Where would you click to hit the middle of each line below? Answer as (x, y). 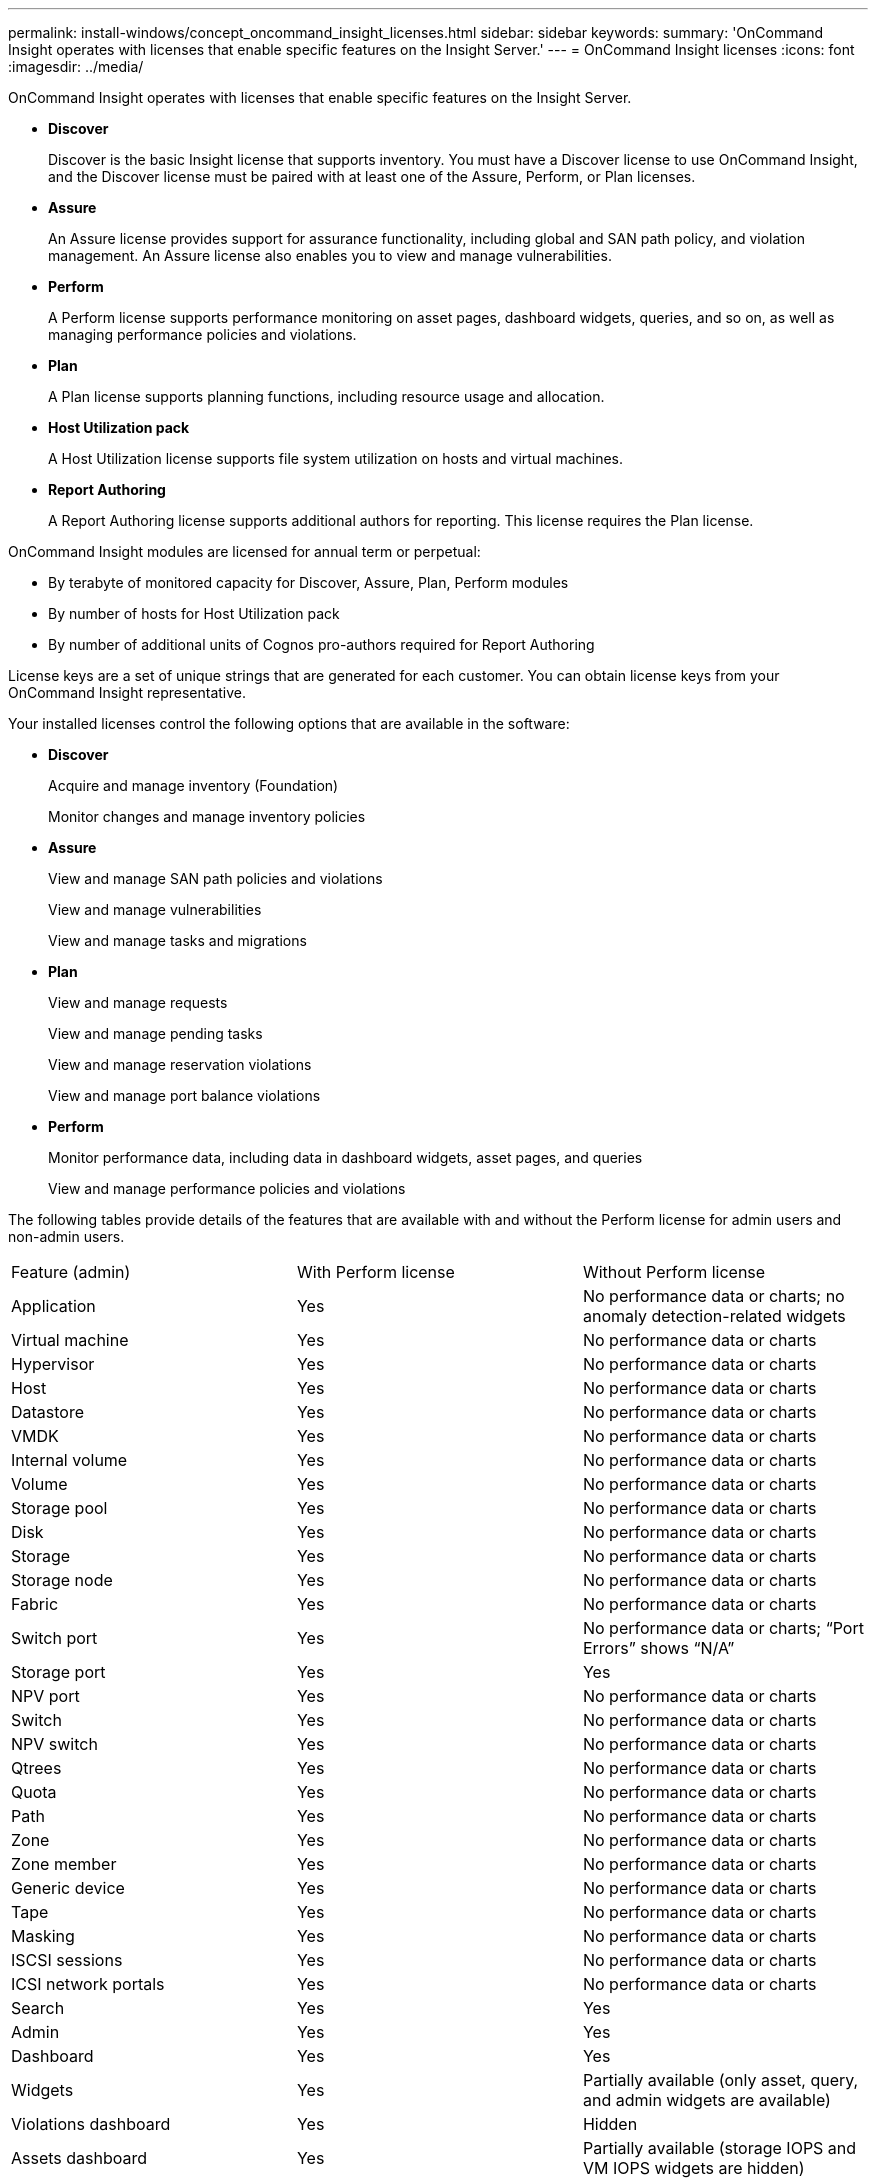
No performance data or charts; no (713, 1296)
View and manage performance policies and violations (227, 1188)
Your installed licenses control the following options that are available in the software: (289, 723)
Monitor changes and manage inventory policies (207, 816)
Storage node (62, 1580)
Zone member (64, 1864)
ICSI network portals (88, 1984)
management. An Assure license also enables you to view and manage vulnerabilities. (330, 255)
